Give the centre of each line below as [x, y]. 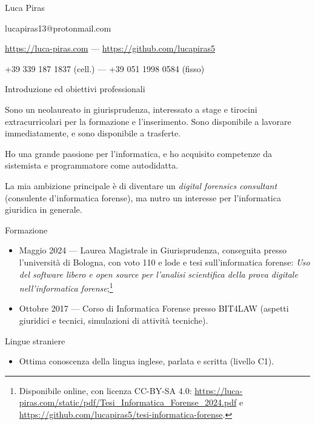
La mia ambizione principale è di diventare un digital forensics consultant [141, 185]
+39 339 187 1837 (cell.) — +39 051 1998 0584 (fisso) [105, 68]
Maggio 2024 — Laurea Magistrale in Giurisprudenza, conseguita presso [153, 250]
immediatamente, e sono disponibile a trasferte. [93, 133]
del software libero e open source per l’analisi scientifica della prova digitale [158, 274]
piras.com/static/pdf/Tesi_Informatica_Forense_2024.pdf [128, 402]
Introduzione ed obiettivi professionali [75, 89]
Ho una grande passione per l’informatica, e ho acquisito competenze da [138, 153]
